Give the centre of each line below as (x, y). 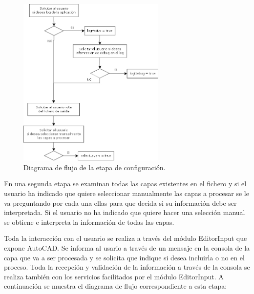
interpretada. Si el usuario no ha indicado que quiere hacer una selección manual (125, 212)
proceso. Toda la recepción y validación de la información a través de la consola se (127, 267)
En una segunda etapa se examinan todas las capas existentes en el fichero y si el (125, 184)
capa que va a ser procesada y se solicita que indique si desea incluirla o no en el (124, 257)
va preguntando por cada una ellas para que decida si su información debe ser (120, 203)
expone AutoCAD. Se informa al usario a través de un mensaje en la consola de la (127, 248)
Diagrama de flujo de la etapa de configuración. (95, 167)
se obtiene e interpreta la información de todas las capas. (89, 222)
